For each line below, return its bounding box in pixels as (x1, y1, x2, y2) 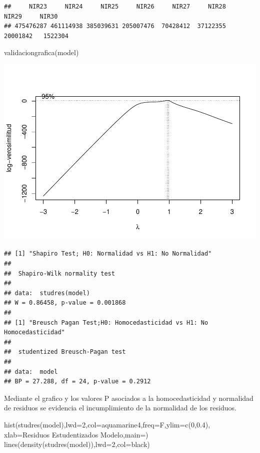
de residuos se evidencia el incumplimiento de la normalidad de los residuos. (4, 402, 236, 413)
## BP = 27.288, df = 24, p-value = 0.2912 (4, 378, 151, 385)
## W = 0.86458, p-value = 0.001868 (4, 299, 126, 307)
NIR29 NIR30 (4, 13, 58, 20)
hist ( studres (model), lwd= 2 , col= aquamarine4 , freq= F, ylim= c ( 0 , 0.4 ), (4, 419, 210, 429)
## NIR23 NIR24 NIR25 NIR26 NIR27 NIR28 (4, 3, 226, 10)
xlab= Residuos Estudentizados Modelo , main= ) (4, 429, 148, 439)
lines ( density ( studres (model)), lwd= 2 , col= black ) (4, 439, 150, 449)
